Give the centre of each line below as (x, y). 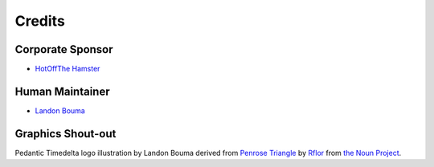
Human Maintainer (62, 91)
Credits (40, 21)
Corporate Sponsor (64, 49)
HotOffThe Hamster (68, 69)
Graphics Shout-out (66, 134)
